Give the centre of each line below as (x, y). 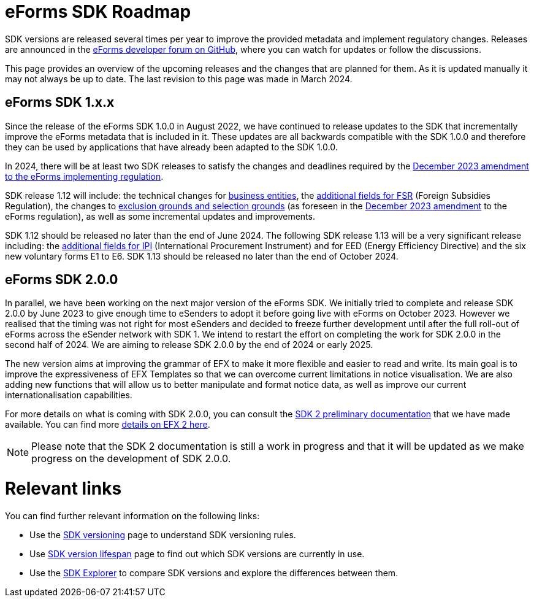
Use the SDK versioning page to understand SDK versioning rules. (163, 534)
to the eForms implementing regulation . (84, 176)
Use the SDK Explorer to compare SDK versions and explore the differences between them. (214, 573)
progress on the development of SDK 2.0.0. (131, 459)
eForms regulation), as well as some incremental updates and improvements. (160, 216)
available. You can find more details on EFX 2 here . (108, 425)
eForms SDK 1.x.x (60, 102)
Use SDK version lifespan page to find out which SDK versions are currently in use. (197, 554)
